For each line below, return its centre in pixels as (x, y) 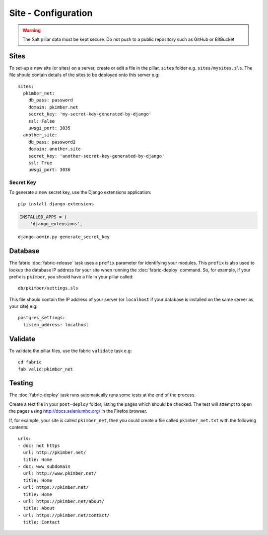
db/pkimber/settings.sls (48, 288)
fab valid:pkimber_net (46, 369)
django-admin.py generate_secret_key (64, 237)
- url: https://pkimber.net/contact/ (64, 515)
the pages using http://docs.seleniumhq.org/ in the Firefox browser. (78, 411)
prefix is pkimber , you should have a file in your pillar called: (71, 276)
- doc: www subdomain (44, 466)
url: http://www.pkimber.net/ (60, 473)
